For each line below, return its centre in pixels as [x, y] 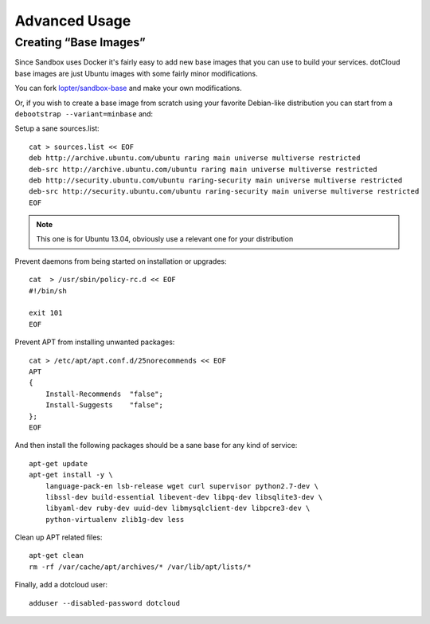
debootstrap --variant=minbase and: [84, 114]
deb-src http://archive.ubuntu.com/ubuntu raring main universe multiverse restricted [203, 169]
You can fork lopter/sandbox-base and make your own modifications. [128, 88]
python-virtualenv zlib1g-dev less [115, 519]
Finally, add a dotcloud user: [61, 585]
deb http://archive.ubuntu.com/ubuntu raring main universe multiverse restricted [195, 158]
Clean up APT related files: [59, 537]
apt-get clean [56, 555]
